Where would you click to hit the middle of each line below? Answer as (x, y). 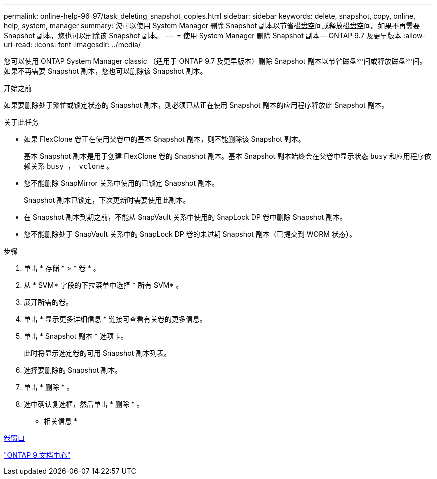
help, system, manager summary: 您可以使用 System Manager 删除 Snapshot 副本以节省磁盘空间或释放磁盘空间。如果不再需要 (212, 26)
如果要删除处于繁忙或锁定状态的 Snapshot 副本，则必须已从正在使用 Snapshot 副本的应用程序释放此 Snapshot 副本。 (196, 105)
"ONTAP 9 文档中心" (37, 455)
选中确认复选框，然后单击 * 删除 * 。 (84, 404)
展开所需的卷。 (48, 302)
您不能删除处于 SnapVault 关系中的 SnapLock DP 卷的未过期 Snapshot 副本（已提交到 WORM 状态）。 (190, 234)
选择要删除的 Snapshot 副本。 (73, 370)
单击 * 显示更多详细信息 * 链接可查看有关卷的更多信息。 (115, 319)
